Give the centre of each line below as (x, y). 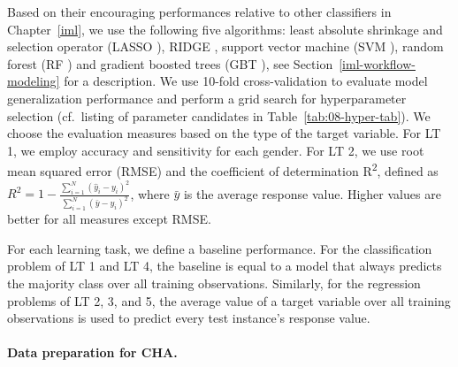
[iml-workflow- (377, 63)
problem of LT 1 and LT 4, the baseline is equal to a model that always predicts (225, 266)
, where (150, 193)
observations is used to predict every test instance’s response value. (189, 318)
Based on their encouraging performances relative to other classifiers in (199, 11)
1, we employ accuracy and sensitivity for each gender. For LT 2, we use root (216, 150)
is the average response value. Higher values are (312, 193)
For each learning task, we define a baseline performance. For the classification (220, 248)
